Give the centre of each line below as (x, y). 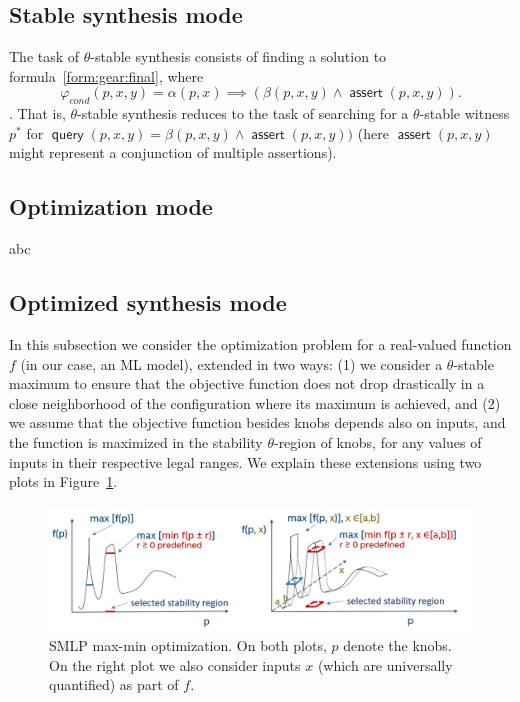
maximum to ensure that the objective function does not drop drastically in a (247, 383)
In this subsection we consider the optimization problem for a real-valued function (260, 343)
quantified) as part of (114, 684)
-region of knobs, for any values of (377, 441)
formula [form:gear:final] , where (106, 75)
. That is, (37, 113)
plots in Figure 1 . (63, 481)
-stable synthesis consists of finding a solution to (238, 56)
